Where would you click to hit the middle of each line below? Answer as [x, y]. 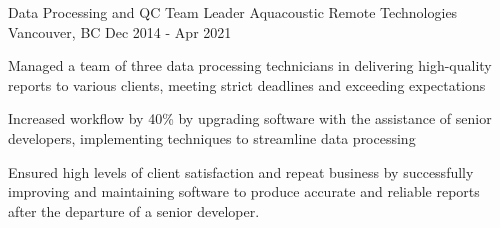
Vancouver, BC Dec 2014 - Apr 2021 [120, 31]
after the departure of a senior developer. [134, 210]
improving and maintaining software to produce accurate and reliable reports [244, 191]
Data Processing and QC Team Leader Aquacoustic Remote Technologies [233, 12]
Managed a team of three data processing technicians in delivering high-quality [250, 65]
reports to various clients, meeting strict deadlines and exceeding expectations [247, 84]
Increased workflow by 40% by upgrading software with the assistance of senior [250, 118]
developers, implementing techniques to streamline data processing [212, 137]
